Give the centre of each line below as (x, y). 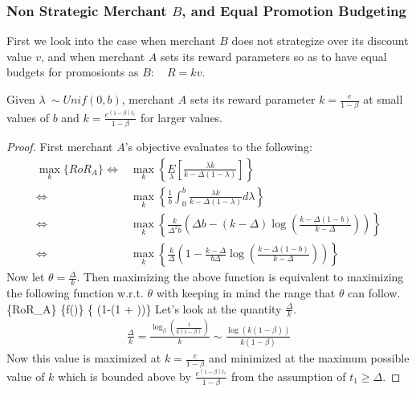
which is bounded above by (124, 376)
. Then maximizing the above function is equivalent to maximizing (240, 277)
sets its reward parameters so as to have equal (273, 56)
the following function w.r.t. (75, 292)
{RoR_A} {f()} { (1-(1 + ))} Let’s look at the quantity (144, 308)
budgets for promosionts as (73, 72)
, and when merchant (93, 56)
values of (28, 117)
